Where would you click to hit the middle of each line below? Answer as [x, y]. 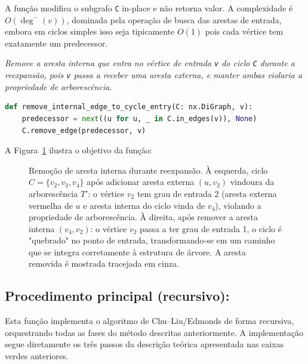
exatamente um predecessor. [56, 43]
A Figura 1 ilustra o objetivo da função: [78, 150]
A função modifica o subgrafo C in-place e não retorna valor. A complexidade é [149, 8]
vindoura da [252, 182]
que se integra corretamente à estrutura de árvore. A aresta [137, 252]
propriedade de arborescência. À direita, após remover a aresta [143, 217]
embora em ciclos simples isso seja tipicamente [90, 31]
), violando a [238, 205]
